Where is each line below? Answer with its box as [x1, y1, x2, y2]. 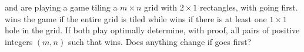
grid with [143, 1, 178, 13]
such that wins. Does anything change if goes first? [68, 35, 252, 47]
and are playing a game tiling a [5, 1, 118, 13]
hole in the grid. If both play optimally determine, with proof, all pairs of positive [5, 24, 300, 36]
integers [5, 35, 33, 47]
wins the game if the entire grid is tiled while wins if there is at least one [5, 12, 267, 25]
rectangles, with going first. [199, 1, 298, 13]
